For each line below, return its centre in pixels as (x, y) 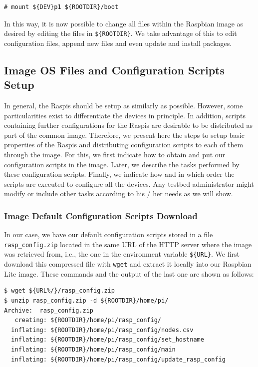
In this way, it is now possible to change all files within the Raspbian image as (124, 23)
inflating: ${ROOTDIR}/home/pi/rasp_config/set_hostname (108, 340)
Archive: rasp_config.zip (49, 310)
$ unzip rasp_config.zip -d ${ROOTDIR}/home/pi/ (86, 300)
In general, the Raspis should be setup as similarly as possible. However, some (124, 106)
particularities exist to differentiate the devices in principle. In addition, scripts (125, 115)
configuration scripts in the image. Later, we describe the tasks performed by (122, 164)
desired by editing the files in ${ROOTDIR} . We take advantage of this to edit (121, 33)
